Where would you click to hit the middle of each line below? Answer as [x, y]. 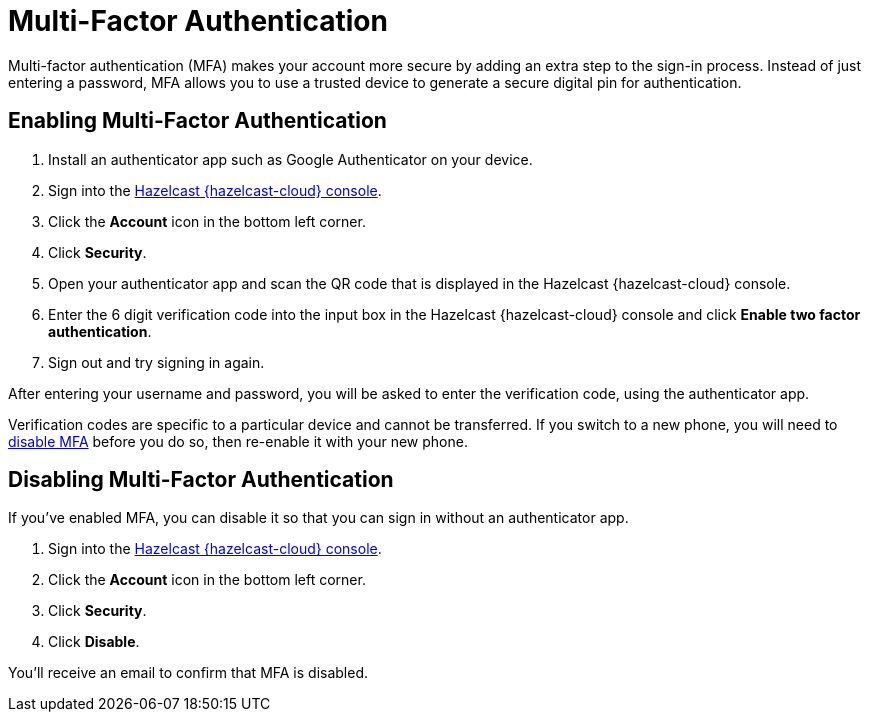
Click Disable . [94, 642]
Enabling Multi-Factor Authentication [197, 121]
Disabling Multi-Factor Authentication [201, 480]
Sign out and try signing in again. [156, 362]
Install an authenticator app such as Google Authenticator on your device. [290, 159]
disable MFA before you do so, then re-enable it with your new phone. [238, 441]
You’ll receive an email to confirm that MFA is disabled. [188, 673]
